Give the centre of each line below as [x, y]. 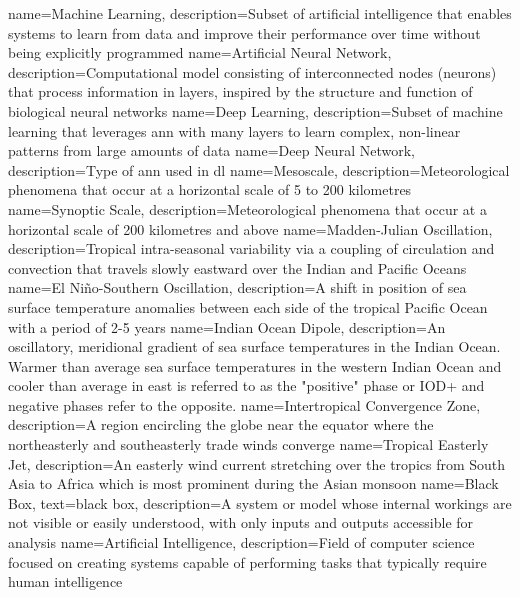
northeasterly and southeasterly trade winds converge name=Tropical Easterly [248, 444]
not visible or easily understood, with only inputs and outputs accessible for [241, 522]
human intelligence [65, 581]
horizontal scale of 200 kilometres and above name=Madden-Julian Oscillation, [250, 228]
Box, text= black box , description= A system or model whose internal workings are [260, 502]
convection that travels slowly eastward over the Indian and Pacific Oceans [237, 267]
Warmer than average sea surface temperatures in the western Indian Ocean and [255, 365]
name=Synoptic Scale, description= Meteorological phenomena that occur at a [247, 208]
